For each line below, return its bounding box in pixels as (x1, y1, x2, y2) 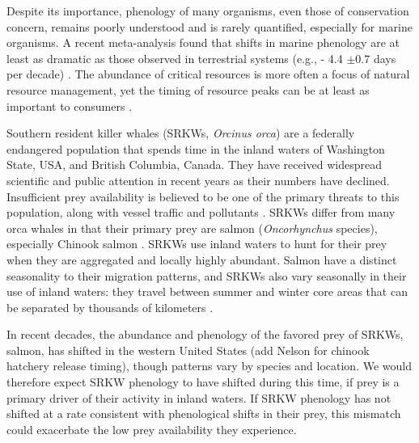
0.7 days (355, 49, 396, 66)
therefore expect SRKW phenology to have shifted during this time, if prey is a (6, 373, 400, 390)
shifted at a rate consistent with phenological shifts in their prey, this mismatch (6, 405, 401, 422)
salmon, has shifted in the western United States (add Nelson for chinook (6, 341, 370, 358)
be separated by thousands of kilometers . (6, 298, 214, 315)
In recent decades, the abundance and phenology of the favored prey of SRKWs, (6, 326, 404, 343)
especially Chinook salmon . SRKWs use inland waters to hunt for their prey (6, 235, 387, 252)
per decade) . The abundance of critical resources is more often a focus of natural (6, 65, 410, 82)
